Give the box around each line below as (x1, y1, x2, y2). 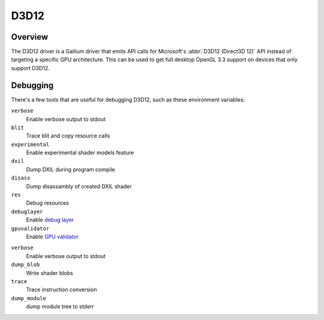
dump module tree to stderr (26, 303, 94, 310)
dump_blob (11, 261, 40, 268)
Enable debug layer (26, 216, 74, 223)
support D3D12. (11, 64, 50, 71)
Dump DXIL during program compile (26, 166, 115, 173)
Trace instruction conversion (26, 286, 97, 294)
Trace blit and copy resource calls (26, 132, 110, 139)
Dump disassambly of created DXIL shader (26, 183, 132, 190)
